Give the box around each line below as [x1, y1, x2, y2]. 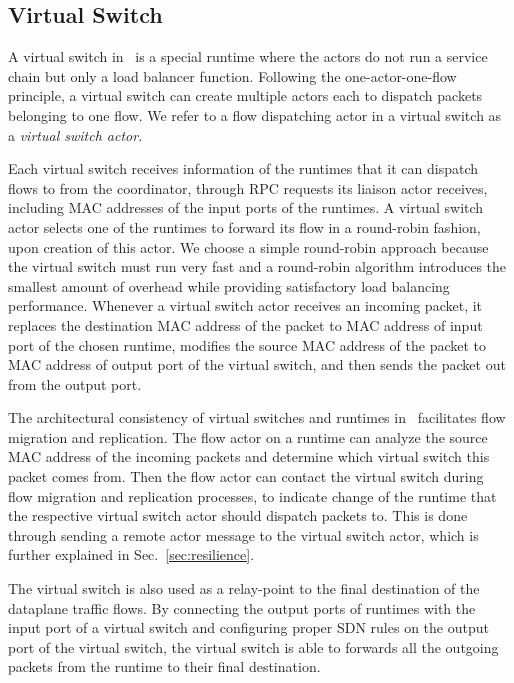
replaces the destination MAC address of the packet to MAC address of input [8, 314, 483, 335]
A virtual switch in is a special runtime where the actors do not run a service [8, 46, 488, 67]
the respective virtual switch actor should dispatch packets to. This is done [8, 505, 468, 526]
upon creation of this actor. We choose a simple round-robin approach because [8, 236, 489, 257]
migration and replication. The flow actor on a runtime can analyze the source [8, 426, 488, 447]
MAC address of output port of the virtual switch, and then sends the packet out [8, 354, 506, 375]
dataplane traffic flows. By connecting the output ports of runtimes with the [8, 597, 476, 618]
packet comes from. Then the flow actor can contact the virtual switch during [8, 466, 484, 487]
